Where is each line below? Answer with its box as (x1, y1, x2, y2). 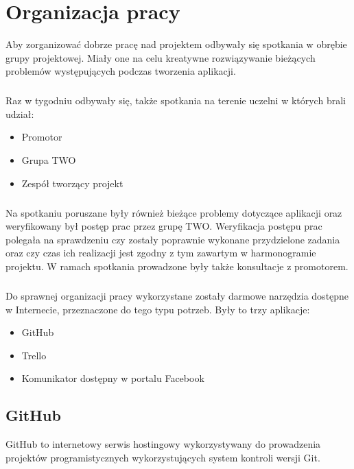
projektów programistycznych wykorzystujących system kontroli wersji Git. (5, 450, 320, 464)
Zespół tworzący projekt (21, 176, 123, 190)
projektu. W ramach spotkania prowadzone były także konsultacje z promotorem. (5, 259, 349, 273)
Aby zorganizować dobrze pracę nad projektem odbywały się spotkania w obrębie (5, 37, 347, 51)
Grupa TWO (21, 153, 76, 167)
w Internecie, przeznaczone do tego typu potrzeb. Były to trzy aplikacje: (5, 302, 310, 316)
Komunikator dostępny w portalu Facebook (21, 371, 204, 385)
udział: (5, 106, 34, 121)
